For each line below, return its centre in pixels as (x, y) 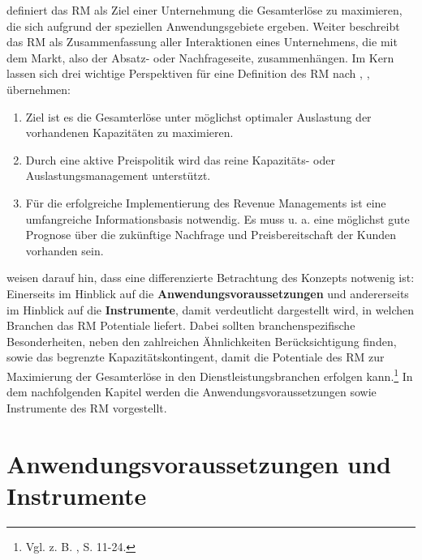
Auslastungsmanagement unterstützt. (118, 175)
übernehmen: (39, 89)
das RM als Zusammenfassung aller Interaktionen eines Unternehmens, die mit (202, 42)
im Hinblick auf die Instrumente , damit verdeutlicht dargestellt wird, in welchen (211, 309)
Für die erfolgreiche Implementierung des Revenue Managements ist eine (206, 202)
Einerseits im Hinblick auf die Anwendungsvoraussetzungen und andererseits (208, 293)
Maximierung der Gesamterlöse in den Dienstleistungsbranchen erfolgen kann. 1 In (210, 374)
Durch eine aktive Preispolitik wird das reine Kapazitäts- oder (180, 159)
